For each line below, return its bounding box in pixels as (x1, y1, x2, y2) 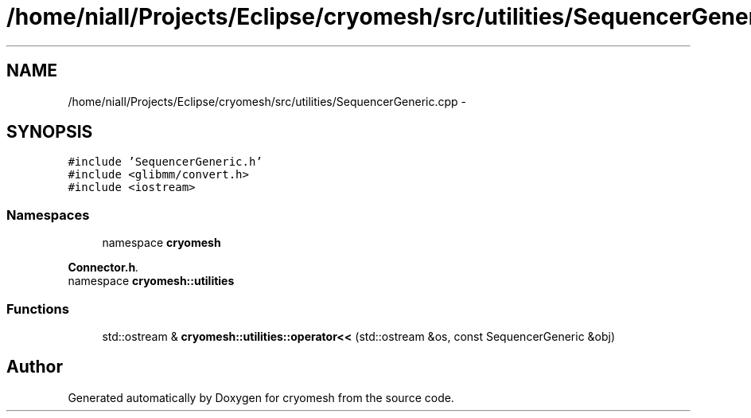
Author (6, 357, 63, 377)
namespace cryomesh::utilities (68, 274, 235, 288)
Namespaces (6, 206, 90, 223)
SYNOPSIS (6, 122, 93, 143)
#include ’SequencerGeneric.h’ (68, 155, 263, 169)
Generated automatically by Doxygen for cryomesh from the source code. (68, 390, 454, 404)
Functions (6, 300, 69, 317)
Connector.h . (68, 260, 139, 275)
